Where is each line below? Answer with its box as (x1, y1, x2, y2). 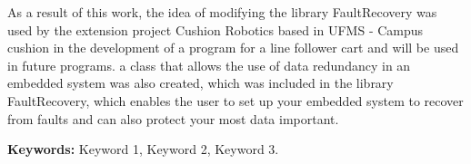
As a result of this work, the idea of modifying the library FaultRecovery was (7, 3, 437, 21)
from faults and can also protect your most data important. (7, 109, 339, 128)
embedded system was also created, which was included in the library (7, 73, 394, 92)
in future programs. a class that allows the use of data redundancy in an (7, 55, 411, 74)
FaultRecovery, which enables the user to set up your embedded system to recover (7, 91, 464, 110)
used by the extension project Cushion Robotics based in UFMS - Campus (7, 20, 424, 39)
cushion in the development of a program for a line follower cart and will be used (7, 38, 459, 57)
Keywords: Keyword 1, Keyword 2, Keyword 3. (7, 140, 279, 159)
